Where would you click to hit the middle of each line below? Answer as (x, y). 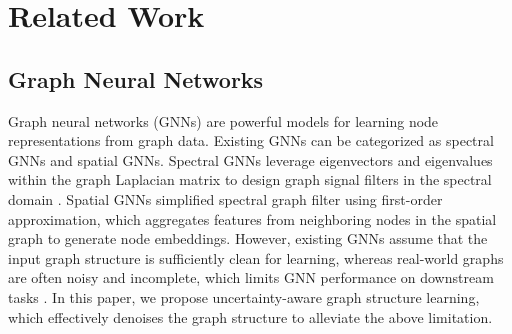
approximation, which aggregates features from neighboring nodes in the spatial (252, 218)
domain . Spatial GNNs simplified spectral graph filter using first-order (225, 198)
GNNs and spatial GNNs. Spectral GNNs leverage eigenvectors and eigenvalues (250, 159)
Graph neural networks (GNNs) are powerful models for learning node (223, 120)
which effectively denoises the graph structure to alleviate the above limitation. (250, 316)
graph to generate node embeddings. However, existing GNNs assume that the (248, 238)
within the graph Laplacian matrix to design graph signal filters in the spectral (250, 179)
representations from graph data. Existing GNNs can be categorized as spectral (251, 140)
